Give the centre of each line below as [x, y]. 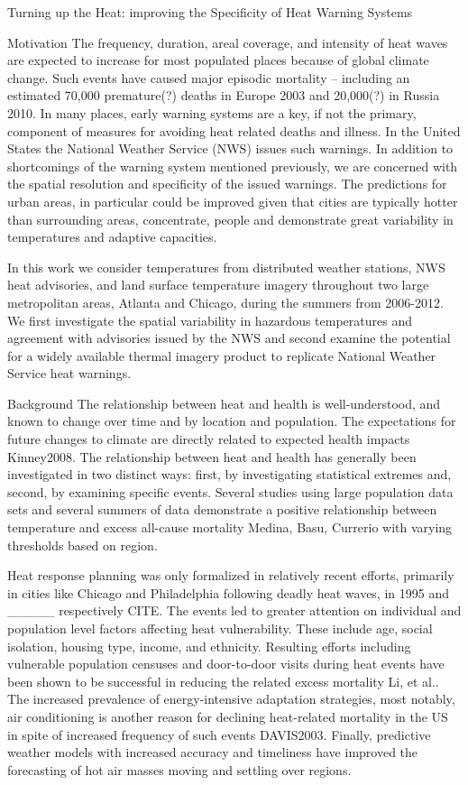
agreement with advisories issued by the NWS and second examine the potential [229, 338]
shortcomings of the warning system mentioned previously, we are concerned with [233, 166]
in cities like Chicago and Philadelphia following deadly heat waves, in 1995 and [228, 592]
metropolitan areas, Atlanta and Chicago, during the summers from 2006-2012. [225, 302]
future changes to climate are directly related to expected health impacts [209, 439]
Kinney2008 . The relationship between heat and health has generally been [212, 456]
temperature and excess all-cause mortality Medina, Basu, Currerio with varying [230, 527]
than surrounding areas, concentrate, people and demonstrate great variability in [230, 219]
